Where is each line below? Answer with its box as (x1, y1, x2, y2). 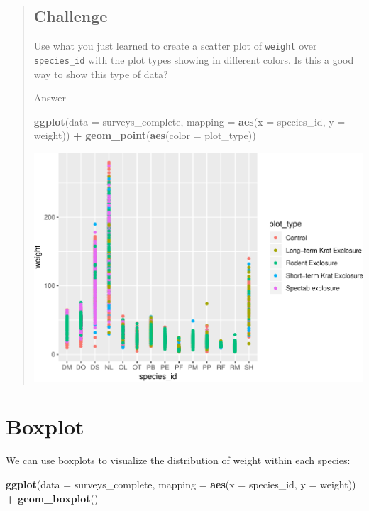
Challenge (33, 5, 108, 27)
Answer (33, 90, 67, 105)
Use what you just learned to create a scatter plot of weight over (33, 38, 317, 53)
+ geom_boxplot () (6, 490, 99, 505)
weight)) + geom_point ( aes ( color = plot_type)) (33, 128, 256, 143)
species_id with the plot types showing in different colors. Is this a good (33, 52, 354, 67)
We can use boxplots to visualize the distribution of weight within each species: (6, 453, 351, 468)
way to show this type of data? (33, 66, 168, 81)
